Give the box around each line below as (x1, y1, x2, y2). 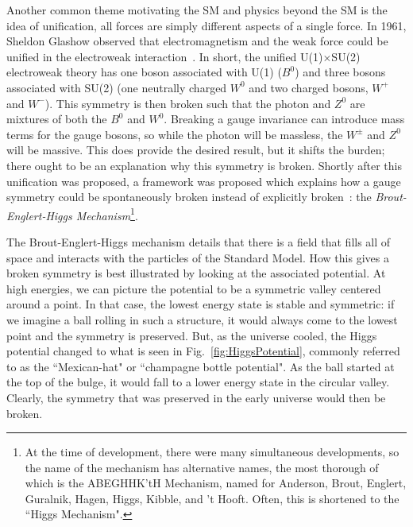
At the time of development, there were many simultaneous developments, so (25, 444, 399, 460)
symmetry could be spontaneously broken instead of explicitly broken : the (6, 188, 372, 205)
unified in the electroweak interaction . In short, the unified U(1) (6, 48, 323, 64)
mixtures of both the (6, 110, 107, 127)
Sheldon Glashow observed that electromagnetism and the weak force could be (6, 33, 388, 49)
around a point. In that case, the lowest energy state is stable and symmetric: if (6, 296, 395, 312)
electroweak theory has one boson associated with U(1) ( (6, 64, 282, 80)
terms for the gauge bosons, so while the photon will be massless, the (6, 126, 343, 142)
